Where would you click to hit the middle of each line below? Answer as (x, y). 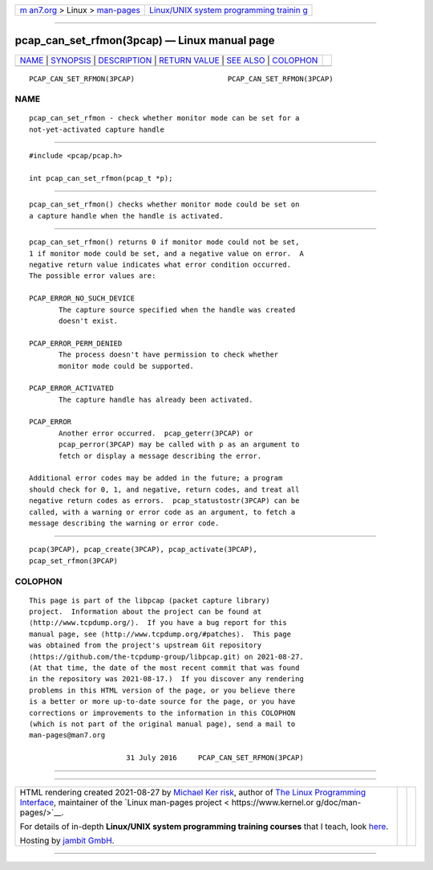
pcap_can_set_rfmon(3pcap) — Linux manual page (145, 41)
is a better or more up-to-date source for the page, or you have (162, 702)
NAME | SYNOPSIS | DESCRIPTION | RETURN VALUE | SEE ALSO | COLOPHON (169, 60)
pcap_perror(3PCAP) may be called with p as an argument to (179, 445)
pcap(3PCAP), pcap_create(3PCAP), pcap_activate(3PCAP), (144, 549)
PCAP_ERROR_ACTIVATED (71, 388)
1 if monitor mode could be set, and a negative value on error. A (166, 253)
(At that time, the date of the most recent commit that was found (164, 668)
